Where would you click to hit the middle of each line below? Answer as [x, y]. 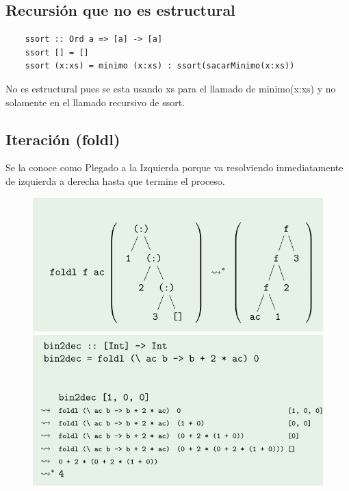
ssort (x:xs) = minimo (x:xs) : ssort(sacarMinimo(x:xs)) [160, 66]
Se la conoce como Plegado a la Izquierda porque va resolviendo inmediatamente [174, 167]
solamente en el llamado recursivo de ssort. [95, 102]
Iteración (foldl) [63, 139]
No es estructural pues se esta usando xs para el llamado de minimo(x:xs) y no [171, 88]
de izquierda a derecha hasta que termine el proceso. [115, 180]
